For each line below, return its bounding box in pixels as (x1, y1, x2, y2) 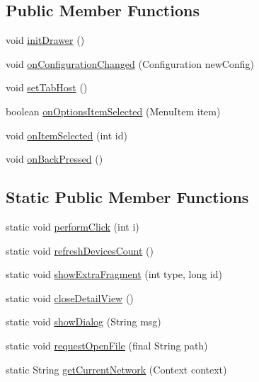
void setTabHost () (6, 80, 88, 95)
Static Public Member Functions (6, 186, 249, 208)
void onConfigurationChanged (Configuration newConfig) (6, 56, 254, 71)
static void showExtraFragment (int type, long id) (6, 267, 222, 282)
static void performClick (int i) (6, 219, 139, 233)
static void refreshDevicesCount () (6, 243, 154, 257)
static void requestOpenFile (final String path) (6, 337, 208, 352)
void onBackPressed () (6, 151, 103, 166)
